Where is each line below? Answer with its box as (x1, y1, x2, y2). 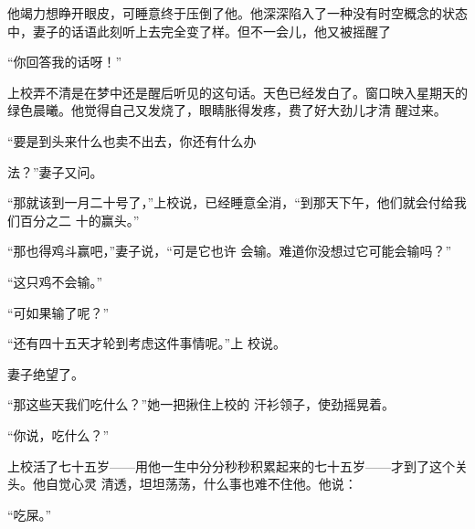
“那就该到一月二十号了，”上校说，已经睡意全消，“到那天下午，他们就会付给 (7, 193, 454, 212)
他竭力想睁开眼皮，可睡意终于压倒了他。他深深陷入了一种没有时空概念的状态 (7, 4, 468, 22)
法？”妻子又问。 (7, 162, 103, 181)
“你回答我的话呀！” (7, 52, 122, 71)
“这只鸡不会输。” (7, 271, 103, 291)
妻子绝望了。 (7, 364, 84, 383)
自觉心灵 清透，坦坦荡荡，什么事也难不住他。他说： (45, 474, 357, 493)
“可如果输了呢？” (7, 302, 110, 322)
